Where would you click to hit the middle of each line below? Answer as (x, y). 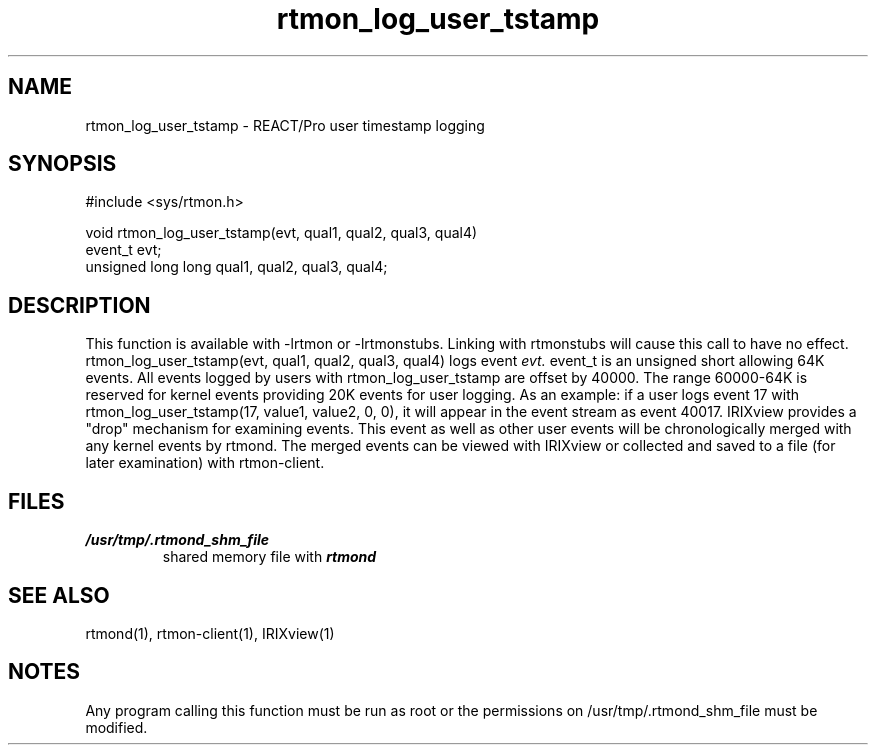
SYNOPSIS (62, 164)
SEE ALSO (59, 595)
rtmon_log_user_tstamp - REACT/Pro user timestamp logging (285, 125)
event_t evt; (123, 250)
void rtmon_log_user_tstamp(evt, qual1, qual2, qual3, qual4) (281, 233)
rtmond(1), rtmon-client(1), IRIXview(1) (210, 633)
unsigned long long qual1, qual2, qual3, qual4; (236, 267)
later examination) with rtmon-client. (205, 463)
